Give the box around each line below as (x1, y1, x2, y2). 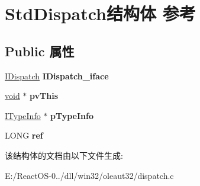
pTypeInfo (50, 109, 94, 121)
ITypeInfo (5, 109, 41, 121)
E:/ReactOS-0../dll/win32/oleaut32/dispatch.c (5, 169, 174, 181)
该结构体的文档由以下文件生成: (5, 149, 123, 161)
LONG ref (5, 129, 43, 142)
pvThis (30, 89, 58, 102)
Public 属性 (5, 41, 75, 60)
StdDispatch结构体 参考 (5, 1, 196, 25)
